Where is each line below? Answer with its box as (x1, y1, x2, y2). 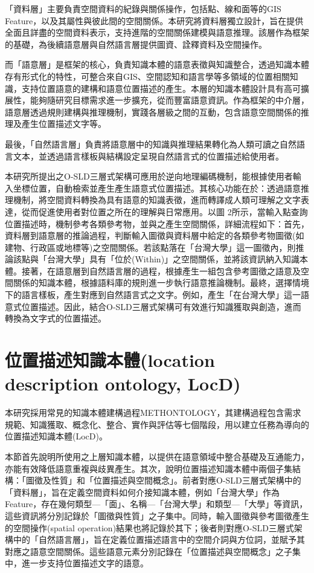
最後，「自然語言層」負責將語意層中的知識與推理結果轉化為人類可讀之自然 (5, 137, 296, 150)
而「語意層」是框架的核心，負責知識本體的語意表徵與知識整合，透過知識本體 (5, 58, 309, 71)
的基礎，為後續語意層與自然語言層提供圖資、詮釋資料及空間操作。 (5, 37, 267, 50)
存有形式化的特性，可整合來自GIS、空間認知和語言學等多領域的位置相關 (5, 70, 290, 82)
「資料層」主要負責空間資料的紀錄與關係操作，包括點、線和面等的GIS (5, 2, 281, 15)
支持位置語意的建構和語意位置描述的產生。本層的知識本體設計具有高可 (21, 82, 301, 94)
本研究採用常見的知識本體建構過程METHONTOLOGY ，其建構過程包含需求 (5, 406, 301, 419)
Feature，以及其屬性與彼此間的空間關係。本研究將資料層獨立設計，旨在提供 (5, 14, 304, 27)
